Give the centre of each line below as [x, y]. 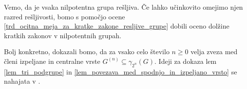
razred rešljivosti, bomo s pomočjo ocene [65, 16]
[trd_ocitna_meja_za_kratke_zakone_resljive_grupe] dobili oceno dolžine [117, 26]
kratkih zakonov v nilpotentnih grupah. [63, 35]
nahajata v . [22, 81]
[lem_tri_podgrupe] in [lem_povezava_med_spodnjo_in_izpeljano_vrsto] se [121, 71]
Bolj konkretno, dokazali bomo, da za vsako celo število [87, 52]
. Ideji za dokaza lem [186, 61]
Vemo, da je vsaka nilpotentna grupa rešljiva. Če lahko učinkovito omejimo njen [123, 7]
